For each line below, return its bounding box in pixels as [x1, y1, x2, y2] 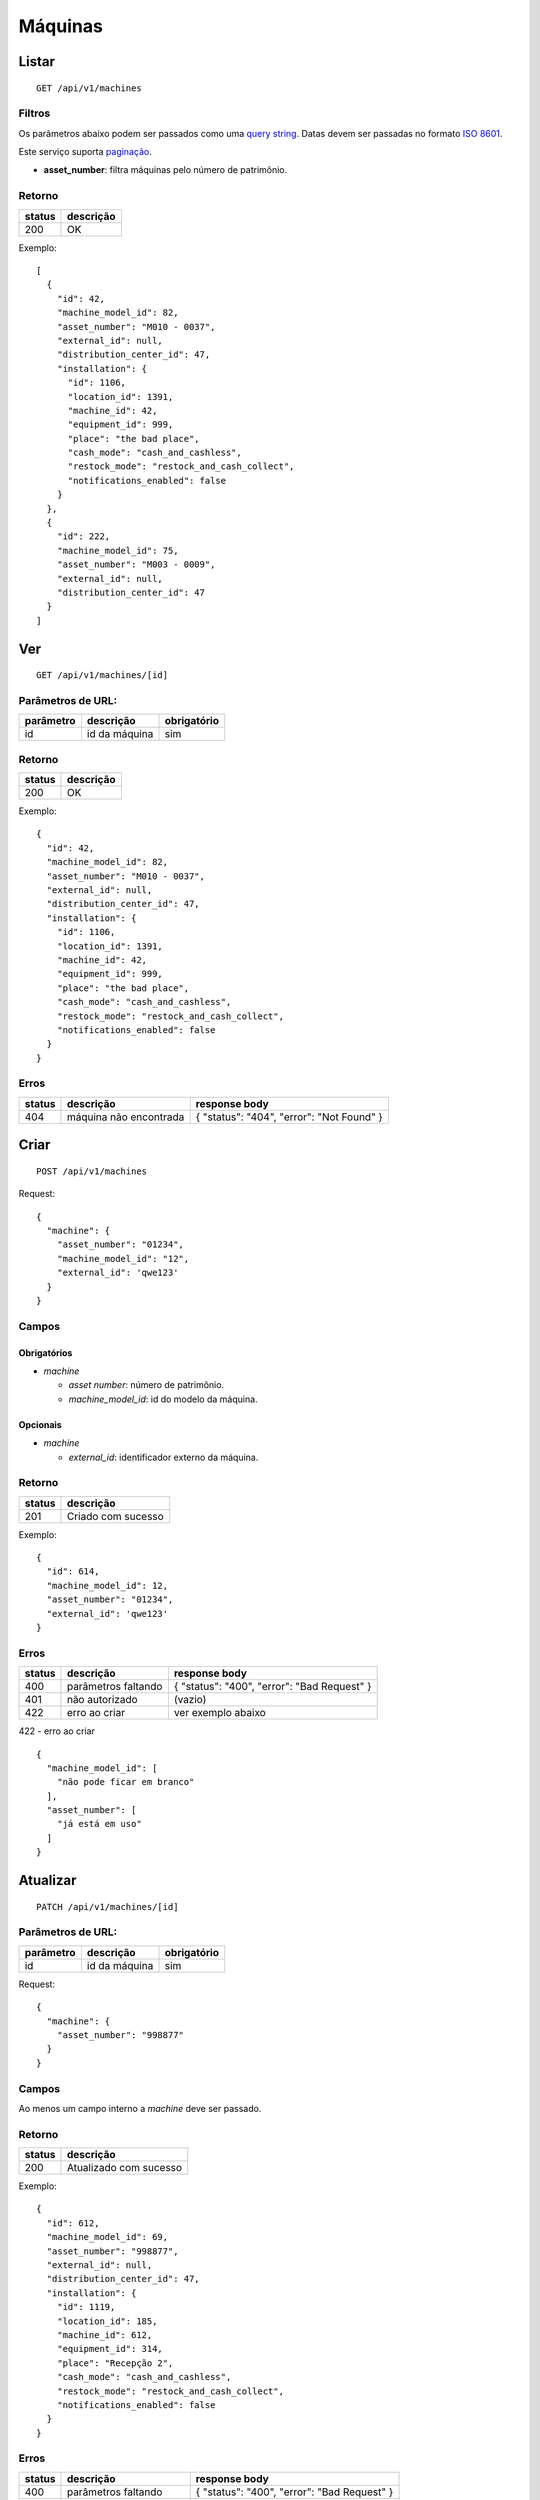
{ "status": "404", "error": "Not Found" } [195, 1110, 384, 1124]
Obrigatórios [18, 1346, 73, 1359]
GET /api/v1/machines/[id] [36, 670, 169, 681]
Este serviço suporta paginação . [18, 146, 152, 158]
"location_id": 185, [56, 2315, 158, 2327]
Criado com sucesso [66, 1509, 164, 1523]
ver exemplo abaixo [173, 1706, 267, 1720]
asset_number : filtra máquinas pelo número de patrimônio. [43, 164, 288, 176]
